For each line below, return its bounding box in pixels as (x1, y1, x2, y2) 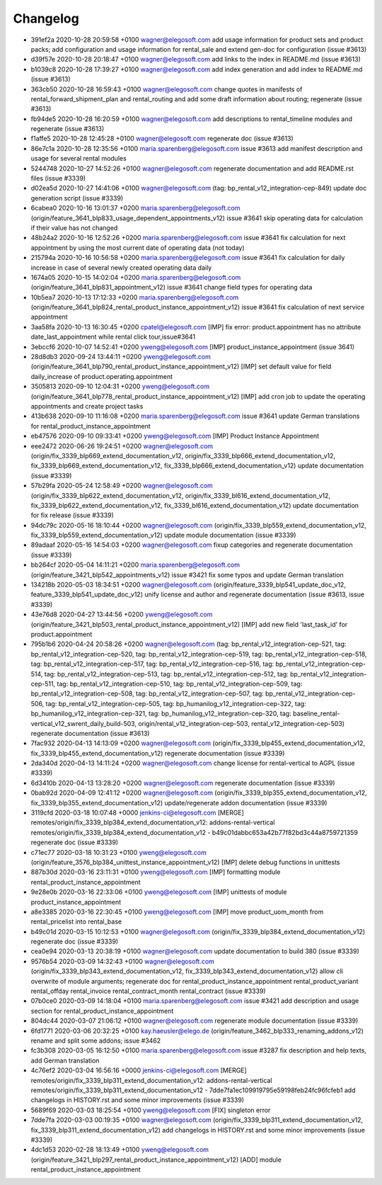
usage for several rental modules (30, 154, 127, 163)
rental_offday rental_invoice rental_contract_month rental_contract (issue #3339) (30, 987, 266, 995)
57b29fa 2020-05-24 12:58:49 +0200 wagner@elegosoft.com (30, 482, 214, 490)
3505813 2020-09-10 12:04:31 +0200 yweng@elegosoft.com (30, 382, 210, 391)
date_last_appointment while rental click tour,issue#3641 (30, 333, 196, 341)
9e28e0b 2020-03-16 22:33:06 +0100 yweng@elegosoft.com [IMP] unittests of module (30, 888, 287, 896)
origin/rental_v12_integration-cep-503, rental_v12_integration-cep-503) (138, 719, 345, 727)
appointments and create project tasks (30, 402, 144, 410)
